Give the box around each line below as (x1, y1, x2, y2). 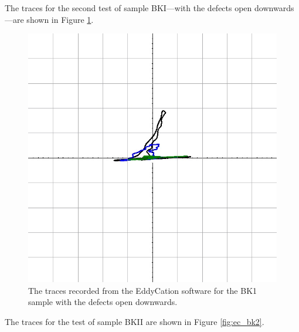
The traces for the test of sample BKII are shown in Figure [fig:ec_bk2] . (5, 315, 264, 327)
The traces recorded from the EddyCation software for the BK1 (28, 284, 257, 296)
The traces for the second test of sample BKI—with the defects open (5, 2, 252, 13)
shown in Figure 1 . (26, 13, 94, 25)
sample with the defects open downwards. (28, 296, 178, 308)
